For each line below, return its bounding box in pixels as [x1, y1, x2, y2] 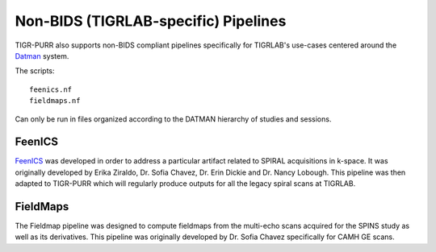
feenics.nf [29, 85, 73, 94]
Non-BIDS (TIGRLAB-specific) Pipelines [15, 12, 287, 30]
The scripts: [15, 66, 56, 76]
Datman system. [15, 51, 69, 60]
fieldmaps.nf [29, 97, 81, 105]
